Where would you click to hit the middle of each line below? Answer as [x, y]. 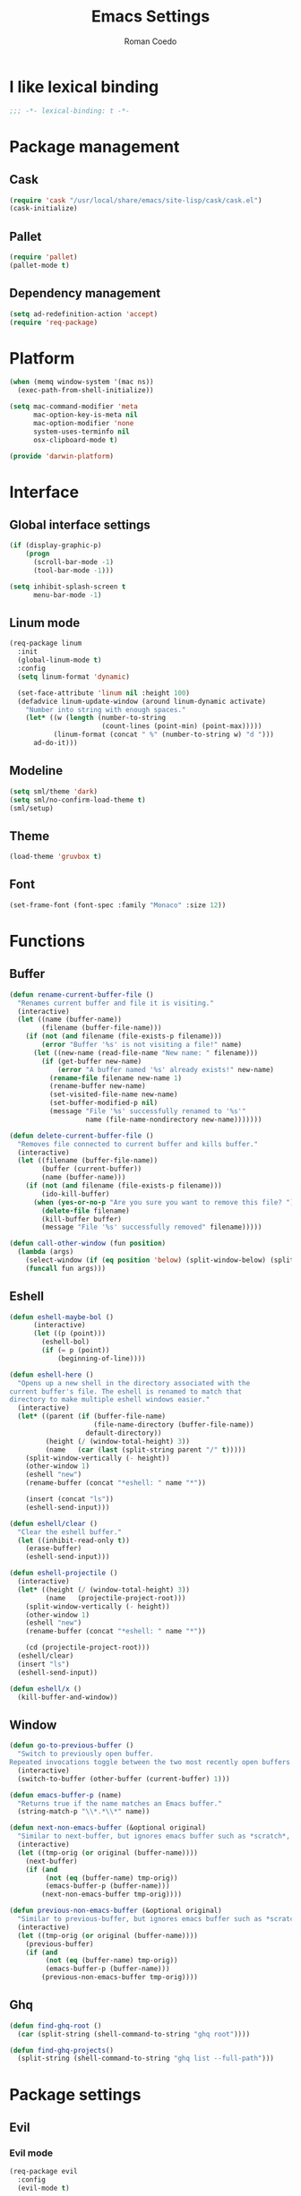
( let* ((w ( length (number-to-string [96, 718]
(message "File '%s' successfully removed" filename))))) [152, 1227]
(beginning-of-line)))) [101, 1359]
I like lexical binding [84, 86]
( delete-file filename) [86, 1211]
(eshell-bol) [66, 1342]
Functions [47, 941]
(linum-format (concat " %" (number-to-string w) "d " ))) [164, 735]
